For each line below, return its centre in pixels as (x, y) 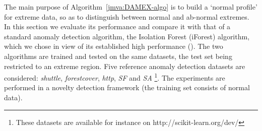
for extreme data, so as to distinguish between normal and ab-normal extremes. (127, 16)
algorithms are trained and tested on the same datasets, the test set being (118, 56)
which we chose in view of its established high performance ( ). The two (114, 46)
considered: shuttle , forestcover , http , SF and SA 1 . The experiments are (115, 77)
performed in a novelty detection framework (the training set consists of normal (127, 87)
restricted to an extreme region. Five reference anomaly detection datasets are (125, 66)
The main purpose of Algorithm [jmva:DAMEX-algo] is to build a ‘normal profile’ (131, 7)
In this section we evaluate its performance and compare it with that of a (117, 26)
